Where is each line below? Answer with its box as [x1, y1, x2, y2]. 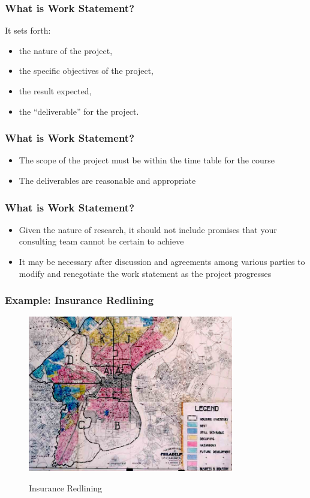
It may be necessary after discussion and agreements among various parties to [19, 255, 305, 267]
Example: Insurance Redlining [5, 293, 154, 308]
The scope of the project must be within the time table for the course [19, 154, 275, 166]
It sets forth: [5, 24, 51, 37]
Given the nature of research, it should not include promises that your [19, 223, 277, 235]
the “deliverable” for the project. [19, 105, 139, 117]
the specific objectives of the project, [19, 64, 154, 77]
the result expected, [19, 85, 92, 97]
